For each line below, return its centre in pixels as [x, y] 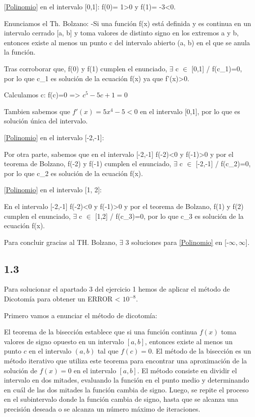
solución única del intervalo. [46, 121]
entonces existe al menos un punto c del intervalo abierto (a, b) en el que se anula [127, 42]
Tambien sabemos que [37, 111]
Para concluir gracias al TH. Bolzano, [61, 242]
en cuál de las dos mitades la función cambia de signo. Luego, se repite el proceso [127, 389]
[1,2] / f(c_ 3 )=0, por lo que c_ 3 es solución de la [169, 216]
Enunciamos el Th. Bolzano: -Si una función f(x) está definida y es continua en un [128, 23]
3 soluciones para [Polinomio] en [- [177, 242]
